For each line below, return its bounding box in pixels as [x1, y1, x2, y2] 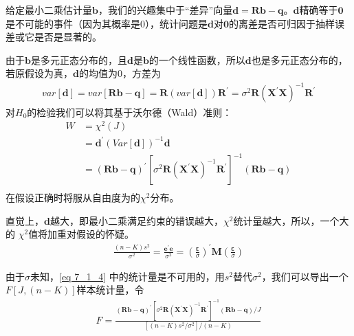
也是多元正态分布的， [251, 52, 348, 67]
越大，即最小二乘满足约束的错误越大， [49, 213, 223, 227]
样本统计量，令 [76, 282, 144, 297]
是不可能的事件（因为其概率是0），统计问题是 [5, 16, 208, 30]
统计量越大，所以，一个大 [233, 213, 349, 227]
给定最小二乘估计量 [5, 3, 92, 16]
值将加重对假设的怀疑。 [28, 227, 135, 241]
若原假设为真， [5, 66, 73, 80]
